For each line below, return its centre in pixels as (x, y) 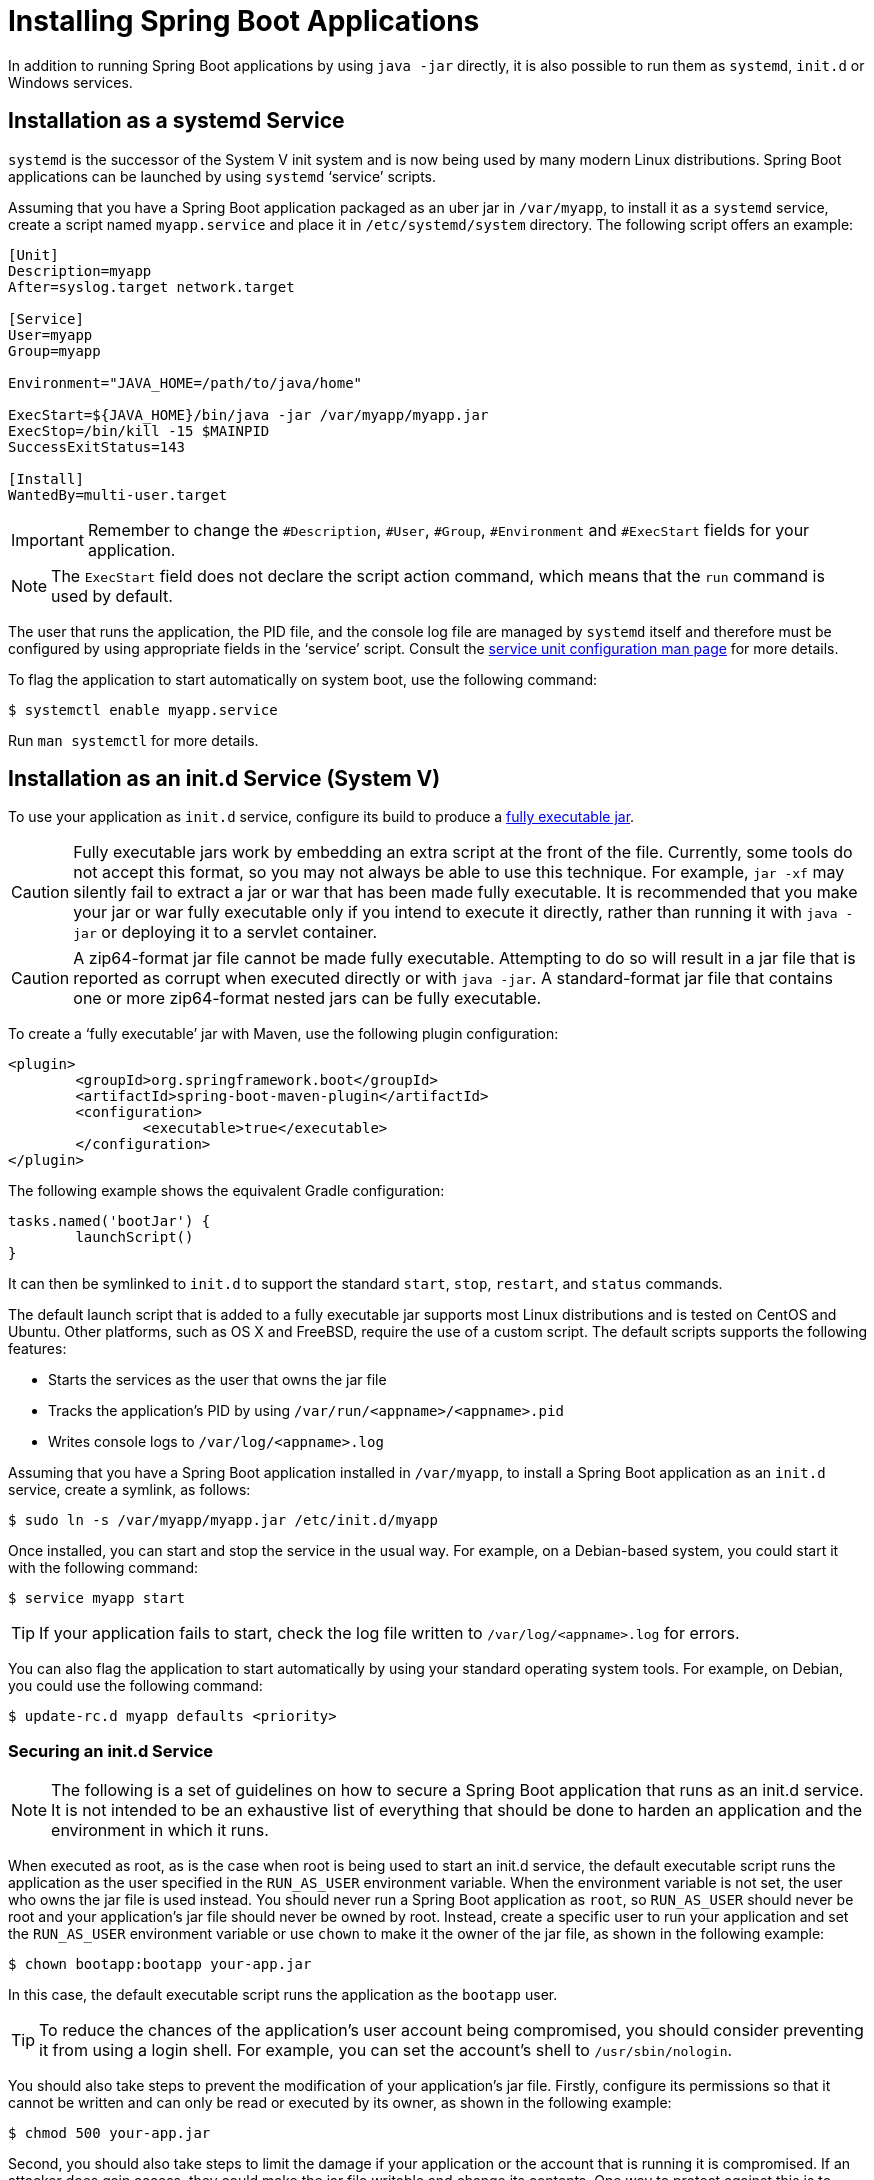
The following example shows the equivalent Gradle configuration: (226, 1191)
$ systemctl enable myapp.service (143, 709)
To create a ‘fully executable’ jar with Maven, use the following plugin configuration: (283, 1034)
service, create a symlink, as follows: (129, 1490)
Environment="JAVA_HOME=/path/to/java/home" (185, 382)
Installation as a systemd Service (176, 121)
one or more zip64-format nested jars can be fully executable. (307, 998)
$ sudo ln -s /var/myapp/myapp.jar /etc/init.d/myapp (223, 1520)
